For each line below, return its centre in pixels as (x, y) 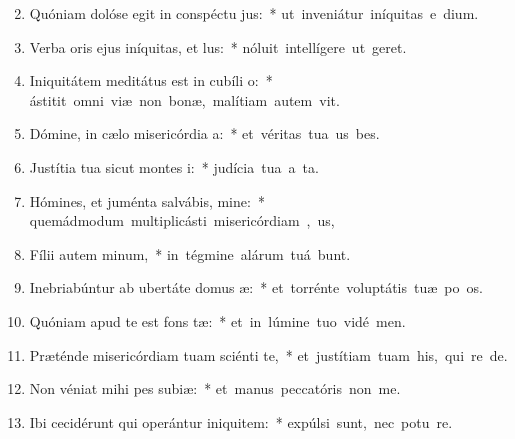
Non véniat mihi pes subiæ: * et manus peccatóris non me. (215, 388)
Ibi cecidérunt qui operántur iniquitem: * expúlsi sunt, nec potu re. (241, 421)
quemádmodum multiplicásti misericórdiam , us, (182, 220)
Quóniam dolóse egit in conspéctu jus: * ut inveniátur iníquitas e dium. (254, 13)
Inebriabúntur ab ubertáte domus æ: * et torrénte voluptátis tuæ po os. (256, 287)
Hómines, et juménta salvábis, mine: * (147, 200)
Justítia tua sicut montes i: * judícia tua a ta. (174, 166)
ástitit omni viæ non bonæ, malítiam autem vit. (184, 99)
